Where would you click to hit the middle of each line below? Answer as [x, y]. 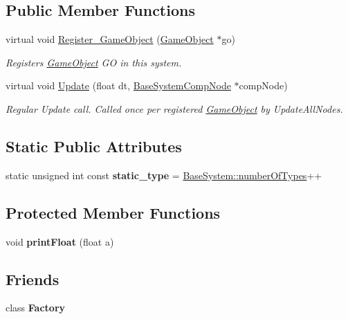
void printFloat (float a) [60, 241]
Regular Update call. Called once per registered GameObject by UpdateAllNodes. [174, 108]
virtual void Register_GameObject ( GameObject [110, 39]
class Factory [36, 308]
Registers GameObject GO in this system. [94, 62]
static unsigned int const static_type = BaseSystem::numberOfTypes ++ [164, 175]
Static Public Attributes [94, 146]
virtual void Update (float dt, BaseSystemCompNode [118, 85]
